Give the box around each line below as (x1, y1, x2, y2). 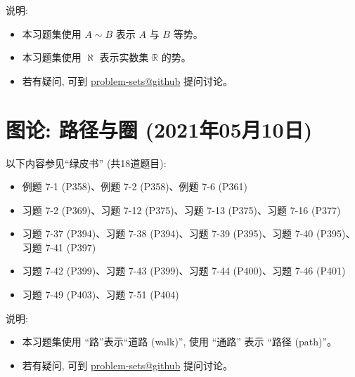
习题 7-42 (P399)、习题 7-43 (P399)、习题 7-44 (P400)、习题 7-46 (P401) (22, 263, 346, 278)
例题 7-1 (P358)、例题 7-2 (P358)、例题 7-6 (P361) (22, 179, 248, 194)
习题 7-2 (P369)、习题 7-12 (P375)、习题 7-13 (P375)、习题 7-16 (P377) (22, 202, 341, 217)
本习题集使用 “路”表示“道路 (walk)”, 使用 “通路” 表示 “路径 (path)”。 (22, 334, 337, 349)
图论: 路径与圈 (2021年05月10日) (6, 114, 313, 143)
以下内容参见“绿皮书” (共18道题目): (6, 155, 167, 170)
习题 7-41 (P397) (22, 239, 96, 254)
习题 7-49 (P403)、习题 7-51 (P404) (22, 287, 179, 302)
